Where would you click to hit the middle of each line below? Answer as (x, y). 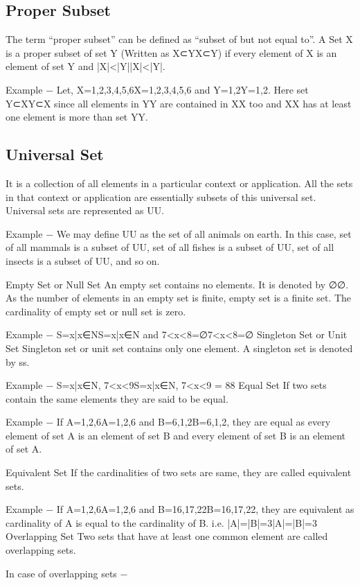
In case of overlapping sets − (67, 573)
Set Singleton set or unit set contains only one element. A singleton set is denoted (179, 348)
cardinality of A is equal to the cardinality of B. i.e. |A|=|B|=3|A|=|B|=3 (161, 522)
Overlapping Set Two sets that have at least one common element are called (167, 536)
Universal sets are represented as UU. (85, 210)
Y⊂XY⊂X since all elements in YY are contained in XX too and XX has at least (179, 103)
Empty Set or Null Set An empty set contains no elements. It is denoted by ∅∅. (177, 284)
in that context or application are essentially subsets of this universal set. (161, 197)
